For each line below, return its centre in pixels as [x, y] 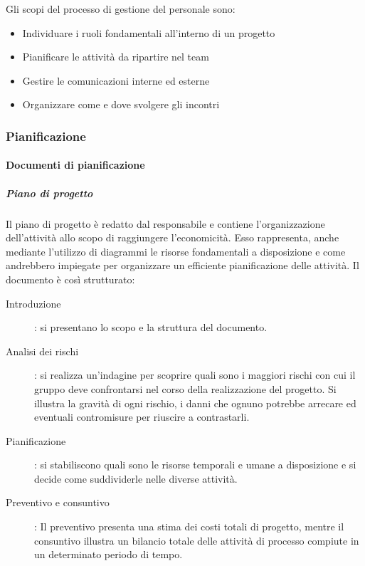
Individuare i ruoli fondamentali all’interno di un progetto [149, 32]
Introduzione [33, 303]
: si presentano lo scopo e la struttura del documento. [151, 327]
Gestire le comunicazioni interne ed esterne [116, 80]
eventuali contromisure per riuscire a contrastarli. [142, 417]
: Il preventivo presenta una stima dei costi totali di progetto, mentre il [189, 526]
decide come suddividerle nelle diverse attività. [136, 478]
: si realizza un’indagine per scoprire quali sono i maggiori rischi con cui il [195, 375]
